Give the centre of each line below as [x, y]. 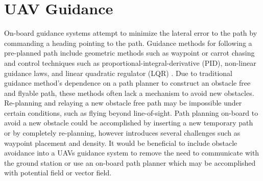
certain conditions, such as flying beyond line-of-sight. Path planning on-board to [131, 112]
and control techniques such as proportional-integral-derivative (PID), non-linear [130, 62]
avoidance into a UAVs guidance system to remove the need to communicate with [132, 153]
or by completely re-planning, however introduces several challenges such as [122, 133]
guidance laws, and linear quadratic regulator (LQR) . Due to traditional [118, 73]
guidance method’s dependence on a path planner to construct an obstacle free [127, 83]
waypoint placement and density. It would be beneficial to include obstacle [121, 143]
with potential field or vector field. [58, 173]
